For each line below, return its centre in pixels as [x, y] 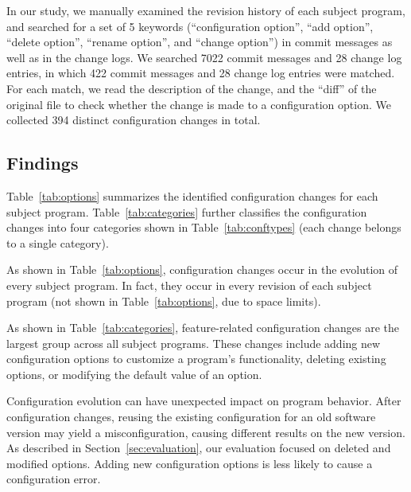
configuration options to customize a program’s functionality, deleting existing [196, 359]
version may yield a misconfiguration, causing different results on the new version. [206, 432]
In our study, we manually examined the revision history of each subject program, [206, 10]
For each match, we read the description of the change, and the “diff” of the [192, 88]
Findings [43, 163]
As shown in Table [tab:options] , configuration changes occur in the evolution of [202, 269]
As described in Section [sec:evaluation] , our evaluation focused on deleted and [199, 448]
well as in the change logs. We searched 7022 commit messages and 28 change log [204, 57]
